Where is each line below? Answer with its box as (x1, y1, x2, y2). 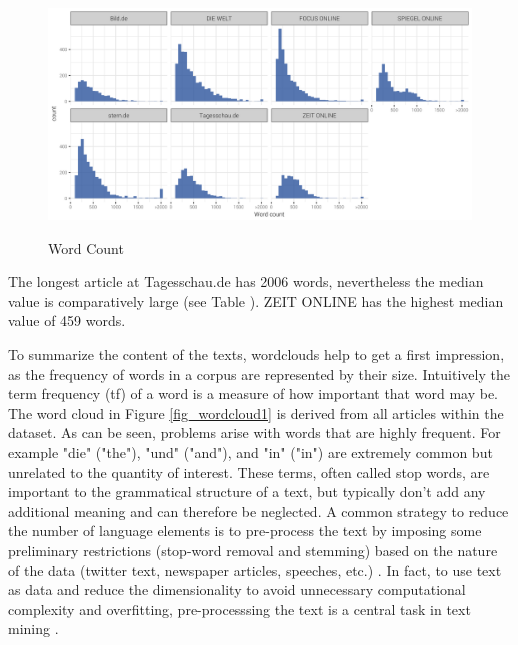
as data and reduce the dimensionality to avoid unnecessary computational (8, 579, 466, 600)
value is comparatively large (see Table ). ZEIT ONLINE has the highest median (8, 290, 504, 311)
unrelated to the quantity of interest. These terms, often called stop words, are (8, 461, 490, 482)
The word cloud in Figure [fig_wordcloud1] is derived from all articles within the (8, 402, 504, 423)
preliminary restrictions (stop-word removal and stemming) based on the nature (8, 539, 498, 560)
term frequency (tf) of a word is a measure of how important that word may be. (8, 383, 498, 404)
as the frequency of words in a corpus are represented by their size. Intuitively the (8, 363, 510, 384)
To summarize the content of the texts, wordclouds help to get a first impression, (8, 343, 505, 364)
